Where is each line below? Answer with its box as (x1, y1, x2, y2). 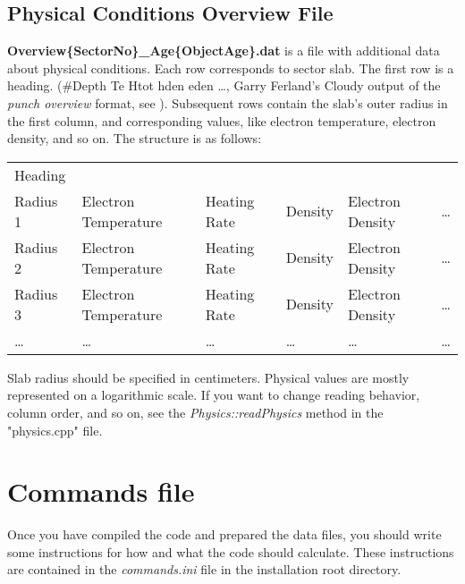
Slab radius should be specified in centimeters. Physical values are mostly (7, 368, 410, 386)
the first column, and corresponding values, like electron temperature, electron (7, 111, 436, 130)
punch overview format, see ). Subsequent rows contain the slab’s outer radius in (7, 93, 448, 112)
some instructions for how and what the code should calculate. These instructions (7, 542, 454, 561)
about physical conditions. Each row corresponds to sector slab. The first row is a (7, 58, 454, 77)
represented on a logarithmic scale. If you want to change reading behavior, (7, 385, 420, 404)
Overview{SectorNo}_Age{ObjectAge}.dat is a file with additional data (7, 41, 440, 60)
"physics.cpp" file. (7, 420, 103, 439)
